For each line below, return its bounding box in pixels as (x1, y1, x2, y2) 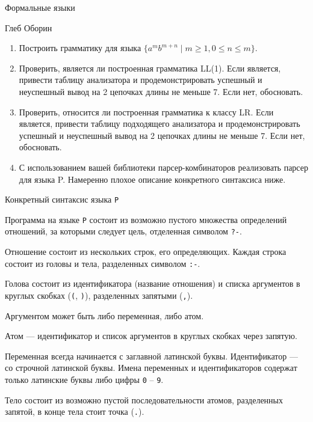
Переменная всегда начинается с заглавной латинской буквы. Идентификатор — (5, 349, 298, 362)
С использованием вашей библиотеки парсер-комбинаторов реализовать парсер (19, 161, 308, 173)
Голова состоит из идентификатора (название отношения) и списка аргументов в (5, 277, 300, 290)
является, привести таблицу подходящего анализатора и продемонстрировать (19, 117, 300, 130)
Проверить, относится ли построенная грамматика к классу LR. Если (19, 105, 274, 118)
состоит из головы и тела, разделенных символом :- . (5, 257, 200, 269)
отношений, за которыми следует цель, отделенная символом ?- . (5, 225, 242, 237)
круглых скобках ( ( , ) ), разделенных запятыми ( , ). (5, 289, 193, 301)
